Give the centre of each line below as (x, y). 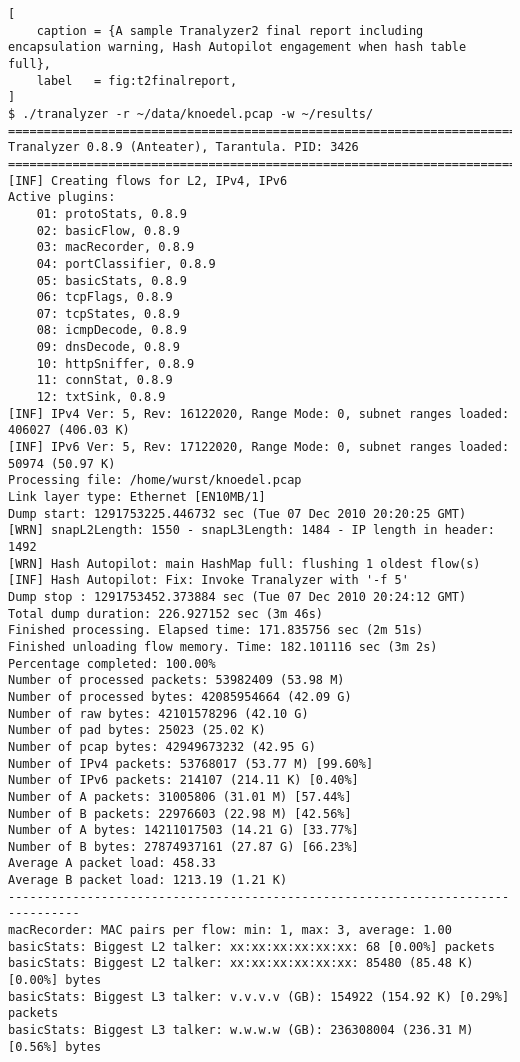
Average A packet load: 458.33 (112, 863)
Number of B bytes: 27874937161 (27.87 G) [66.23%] (183, 846)
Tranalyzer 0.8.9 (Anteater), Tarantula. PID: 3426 (183, 147)
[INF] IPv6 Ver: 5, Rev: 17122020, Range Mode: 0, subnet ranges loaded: (259, 447)
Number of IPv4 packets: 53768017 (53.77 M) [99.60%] (191, 763)
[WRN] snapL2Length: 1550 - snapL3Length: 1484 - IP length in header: (251, 530)
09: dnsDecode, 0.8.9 (108, 347)
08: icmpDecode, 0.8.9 (111, 330)
